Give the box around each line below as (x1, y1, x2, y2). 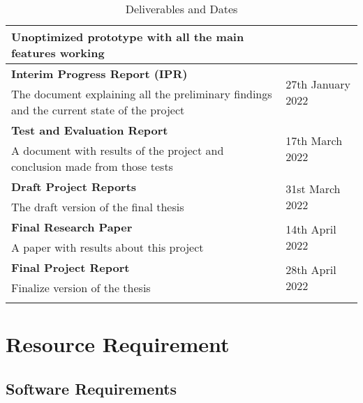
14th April (286, 221, 336, 237)
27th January (286, 75, 350, 92)
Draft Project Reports (11, 178, 137, 195)
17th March (286, 132, 343, 149)
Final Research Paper (11, 219, 133, 235)
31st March (286, 181, 341, 197)
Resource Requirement (6, 330, 230, 358)
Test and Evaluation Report (11, 122, 168, 138)
